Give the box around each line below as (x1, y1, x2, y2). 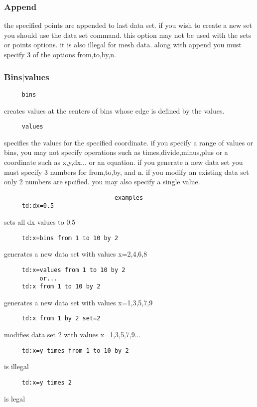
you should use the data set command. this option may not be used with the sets (4, 29, 252, 40)
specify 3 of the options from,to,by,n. (4, 49, 117, 59)
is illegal (4, 361, 29, 372)
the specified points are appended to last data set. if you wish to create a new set (4, 20, 252, 30)
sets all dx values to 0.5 (4, 217, 76, 227)
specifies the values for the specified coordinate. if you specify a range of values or (4, 137, 254, 147)
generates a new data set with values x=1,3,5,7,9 (4, 297, 153, 307)
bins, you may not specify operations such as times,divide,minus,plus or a (4, 147, 228, 157)
